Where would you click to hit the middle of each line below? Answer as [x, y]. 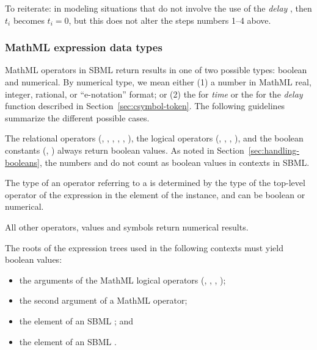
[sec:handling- [274, 150]
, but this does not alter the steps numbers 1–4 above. [170, 20]
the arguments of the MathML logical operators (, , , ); [122, 280]
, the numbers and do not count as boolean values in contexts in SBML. [174, 162]
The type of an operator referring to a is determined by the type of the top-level [155, 183]
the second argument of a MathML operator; [103, 300]
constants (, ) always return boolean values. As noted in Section [125, 150]
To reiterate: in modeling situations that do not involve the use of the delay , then [158, 8]
